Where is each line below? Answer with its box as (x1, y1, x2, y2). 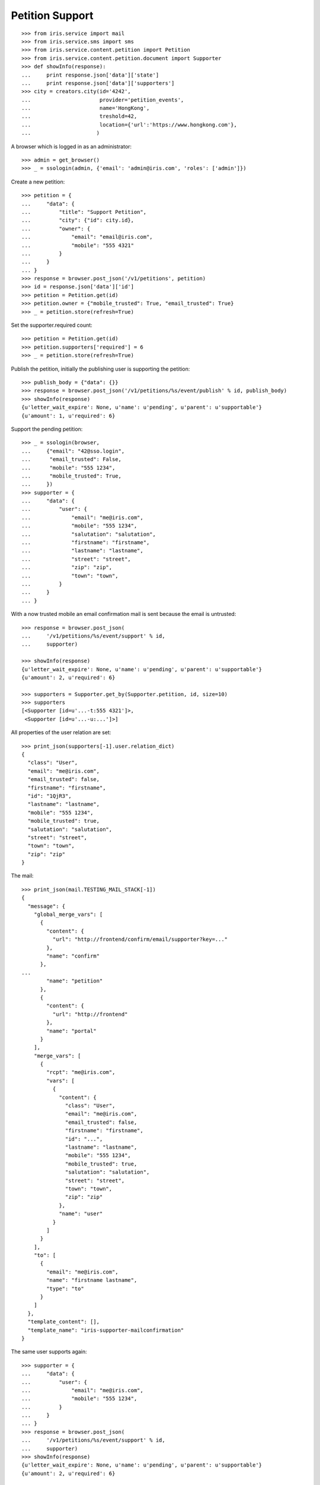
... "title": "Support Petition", (21, 208, 147, 215)
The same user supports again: (11, 1348, 87, 1356)
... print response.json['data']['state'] (21, 71, 159, 78)
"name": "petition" (46, 978, 103, 984)
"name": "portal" (46, 1028, 97, 1034)
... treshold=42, (21, 113, 137, 120)
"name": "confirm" (46, 953, 100, 959)
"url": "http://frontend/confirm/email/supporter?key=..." (52, 936, 228, 943)
